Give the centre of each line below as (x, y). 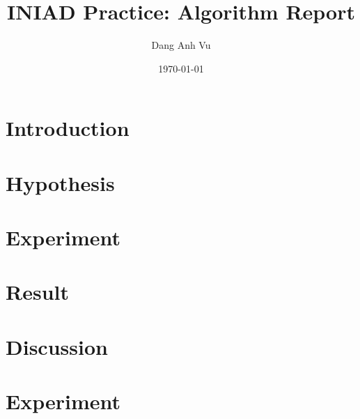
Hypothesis (60, 182)
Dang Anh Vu (181, 45)
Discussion (57, 346)
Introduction (68, 128)
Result (37, 292)
